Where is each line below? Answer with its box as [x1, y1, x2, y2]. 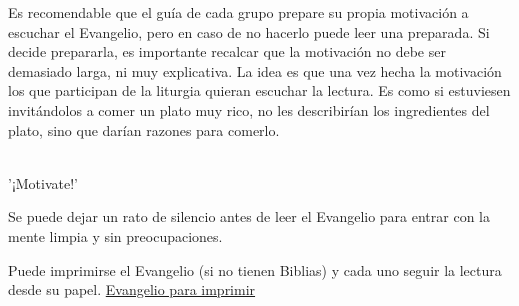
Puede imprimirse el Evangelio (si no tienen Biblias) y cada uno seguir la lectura [8, 259, 502, 280]
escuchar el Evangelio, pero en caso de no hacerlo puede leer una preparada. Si [8, 21, 490, 42]
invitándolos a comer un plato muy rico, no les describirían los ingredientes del [8, 99, 490, 120]
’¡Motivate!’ [8, 172, 79, 193]
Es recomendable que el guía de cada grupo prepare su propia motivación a [8, 2, 469, 22]
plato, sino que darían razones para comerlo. [8, 119, 280, 140]
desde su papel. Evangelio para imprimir [8, 279, 256, 300]
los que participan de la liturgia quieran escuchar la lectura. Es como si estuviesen [8, 80, 511, 101]
